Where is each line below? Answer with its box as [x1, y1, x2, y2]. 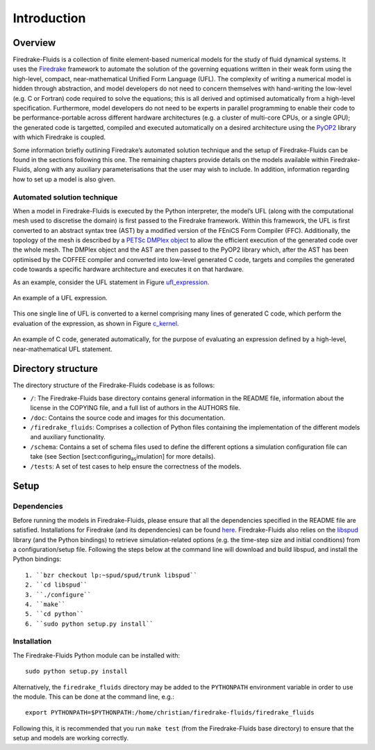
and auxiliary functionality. [30, 433, 106, 441]
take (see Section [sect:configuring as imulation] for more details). [30, 453, 215, 462]
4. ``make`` [25, 600, 66, 608]
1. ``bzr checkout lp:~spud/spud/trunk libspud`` [25, 571, 198, 579]
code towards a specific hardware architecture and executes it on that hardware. [12, 265, 244, 274]
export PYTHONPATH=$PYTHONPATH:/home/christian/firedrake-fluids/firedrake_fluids [25, 709, 315, 717]
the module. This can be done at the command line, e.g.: [12, 692, 175, 701]
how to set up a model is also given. [12, 174, 116, 184]
